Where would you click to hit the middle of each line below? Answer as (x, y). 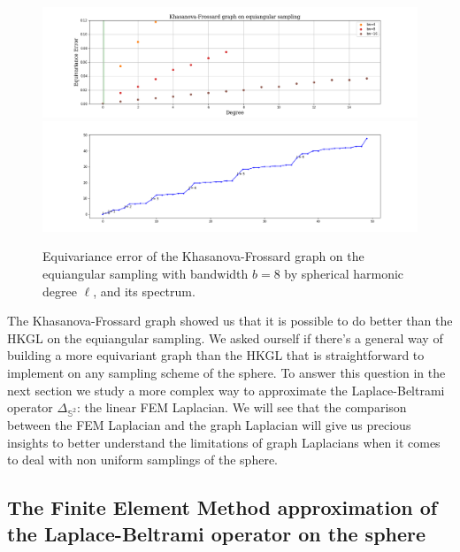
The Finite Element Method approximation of (222, 507)
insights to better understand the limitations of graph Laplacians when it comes (224, 442)
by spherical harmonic (344, 274)
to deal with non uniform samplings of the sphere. (142, 460)
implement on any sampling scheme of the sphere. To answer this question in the (226, 372)
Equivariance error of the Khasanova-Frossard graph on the (203, 256)
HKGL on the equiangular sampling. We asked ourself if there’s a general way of (225, 337)
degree (60, 291)
